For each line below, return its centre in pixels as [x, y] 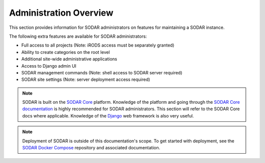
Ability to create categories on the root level [66, 52]
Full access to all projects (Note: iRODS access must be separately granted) [98, 45]
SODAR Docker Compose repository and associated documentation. [91, 148]
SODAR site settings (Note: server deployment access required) [86, 80]
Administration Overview [61, 13]
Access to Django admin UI [49, 66]
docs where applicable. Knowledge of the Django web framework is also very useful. [108, 116]
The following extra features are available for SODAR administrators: [78, 36]
